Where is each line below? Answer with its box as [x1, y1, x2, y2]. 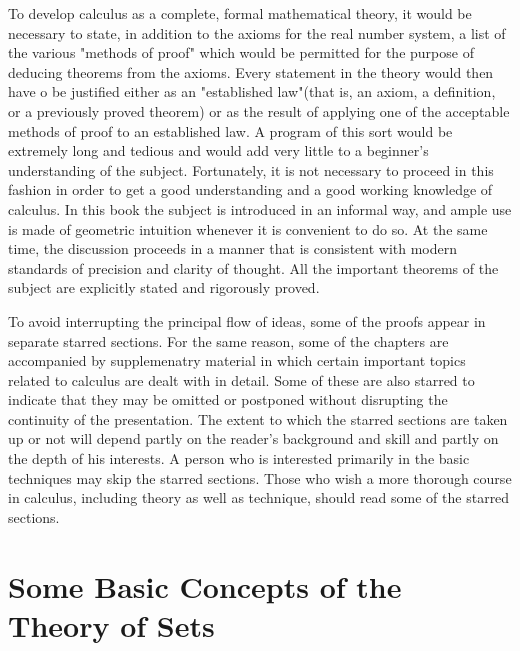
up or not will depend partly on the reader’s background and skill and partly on [8, 428, 499, 449]
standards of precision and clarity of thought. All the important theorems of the [8, 257, 499, 278]
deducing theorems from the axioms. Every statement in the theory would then [8, 61, 494, 82]
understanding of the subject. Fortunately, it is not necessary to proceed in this [8, 159, 494, 180]
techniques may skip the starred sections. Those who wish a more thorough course [8, 467, 512, 488]
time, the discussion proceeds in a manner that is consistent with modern [8, 238, 458, 259]
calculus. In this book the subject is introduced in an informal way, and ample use [8, 198, 512, 219]
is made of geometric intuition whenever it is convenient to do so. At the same [8, 218, 488, 239]
